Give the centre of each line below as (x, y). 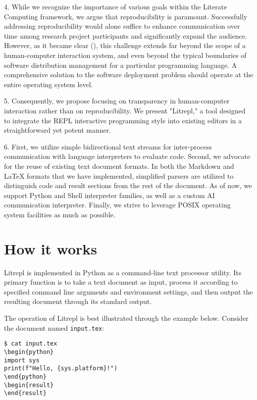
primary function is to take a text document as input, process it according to (121, 282)
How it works (51, 248)
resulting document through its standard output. (78, 301)
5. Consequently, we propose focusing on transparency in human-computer (117, 101)
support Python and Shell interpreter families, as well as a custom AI (109, 195)
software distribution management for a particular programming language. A (121, 65)
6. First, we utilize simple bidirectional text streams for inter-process (108, 146)
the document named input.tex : (54, 327)
